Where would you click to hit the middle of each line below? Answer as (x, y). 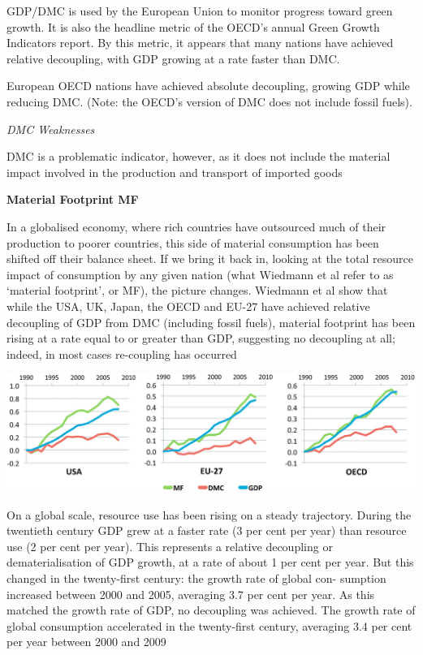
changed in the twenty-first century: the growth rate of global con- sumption (196, 577)
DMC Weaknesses (51, 129)
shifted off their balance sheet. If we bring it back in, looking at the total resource (210, 259)
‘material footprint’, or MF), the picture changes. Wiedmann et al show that (197, 290)
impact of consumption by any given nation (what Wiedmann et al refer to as (200, 274)
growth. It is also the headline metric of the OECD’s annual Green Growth (193, 26)
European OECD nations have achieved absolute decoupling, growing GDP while (208, 86)
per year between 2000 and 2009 (86, 642)
